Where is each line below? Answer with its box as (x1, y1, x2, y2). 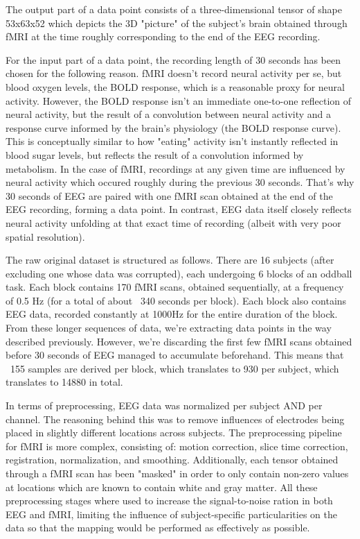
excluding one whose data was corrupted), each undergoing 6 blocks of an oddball (6, 266, 352, 280)
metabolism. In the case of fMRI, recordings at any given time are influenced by (6, 161, 345, 176)
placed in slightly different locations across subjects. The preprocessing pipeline (6, 425, 342, 440)
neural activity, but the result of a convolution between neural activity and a (6, 107, 332, 121)
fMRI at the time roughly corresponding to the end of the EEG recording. (6, 29, 321, 44)
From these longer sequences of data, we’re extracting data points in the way (6, 320, 332, 335)
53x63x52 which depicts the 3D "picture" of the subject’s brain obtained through (6, 15, 348, 30)
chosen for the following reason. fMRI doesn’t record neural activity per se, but (6, 66, 342, 80)
